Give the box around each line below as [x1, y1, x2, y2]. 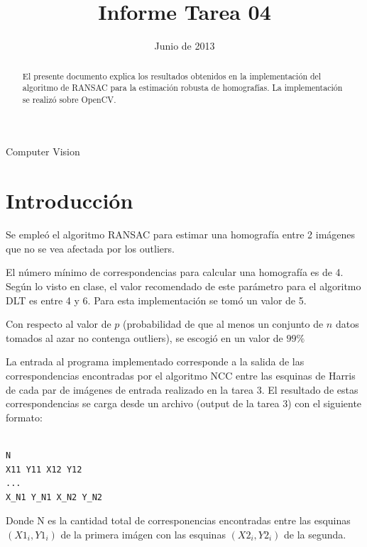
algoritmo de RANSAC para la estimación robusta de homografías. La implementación [22, 82, 343, 94]
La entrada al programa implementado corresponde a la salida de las [6, 354, 305, 369]
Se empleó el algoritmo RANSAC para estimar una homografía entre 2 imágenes [6, 227, 356, 242]
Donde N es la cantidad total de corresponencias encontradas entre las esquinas [6, 513, 351, 528]
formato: [6, 409, 43, 424]
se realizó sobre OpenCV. [22, 93, 116, 105]
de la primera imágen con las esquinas [60, 526, 226, 541]
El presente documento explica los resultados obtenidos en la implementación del [22, 70, 322, 82]
